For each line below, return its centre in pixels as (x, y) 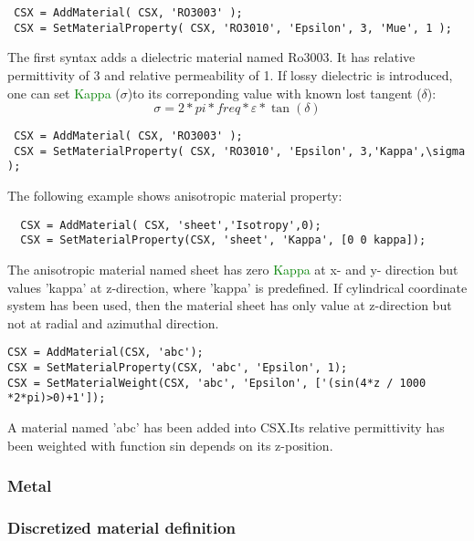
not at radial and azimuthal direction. (113, 323)
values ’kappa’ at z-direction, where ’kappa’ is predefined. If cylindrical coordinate (237, 287)
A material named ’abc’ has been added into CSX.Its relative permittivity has (226, 427)
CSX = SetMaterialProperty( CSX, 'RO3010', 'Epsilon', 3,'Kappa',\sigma (240, 151)
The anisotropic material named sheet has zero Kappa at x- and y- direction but (233, 269)
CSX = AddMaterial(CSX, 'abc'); (105, 353)
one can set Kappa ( (64, 93)
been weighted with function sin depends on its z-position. (170, 445)
